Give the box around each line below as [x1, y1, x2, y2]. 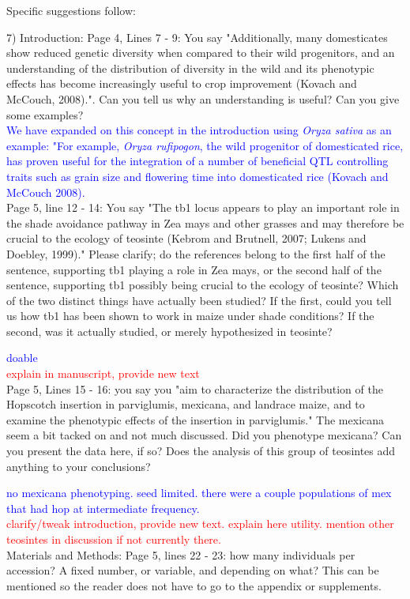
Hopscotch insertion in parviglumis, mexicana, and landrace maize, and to [6, 396, 365, 413]
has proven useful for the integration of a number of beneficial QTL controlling [6, 153, 389, 169]
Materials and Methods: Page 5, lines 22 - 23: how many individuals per [6, 546, 355, 563]
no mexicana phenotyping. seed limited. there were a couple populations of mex [6, 484, 392, 501]
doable [6, 349, 38, 366]
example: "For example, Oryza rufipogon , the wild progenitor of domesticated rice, [6, 137, 404, 153]
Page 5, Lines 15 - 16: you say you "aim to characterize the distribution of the [6, 380, 383, 397]
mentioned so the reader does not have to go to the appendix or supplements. [6, 577, 382, 593]
